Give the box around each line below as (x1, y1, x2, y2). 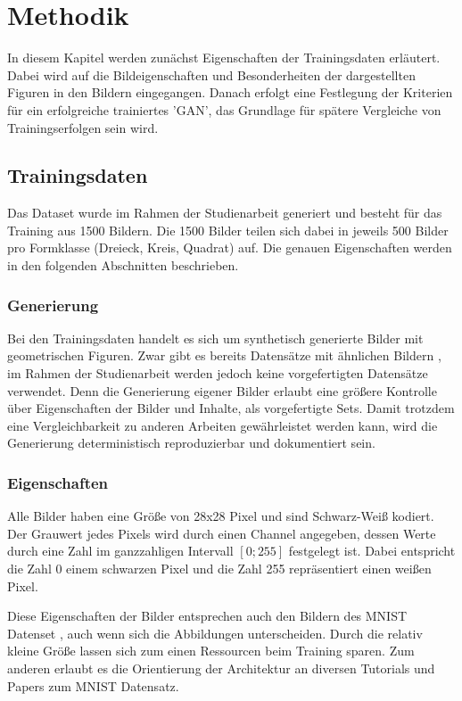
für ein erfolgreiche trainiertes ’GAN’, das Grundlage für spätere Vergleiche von (7, 100, 441, 119)
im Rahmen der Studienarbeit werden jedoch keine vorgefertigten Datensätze (7, 364, 428, 383)
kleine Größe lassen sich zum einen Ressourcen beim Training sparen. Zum (7, 641, 415, 660)
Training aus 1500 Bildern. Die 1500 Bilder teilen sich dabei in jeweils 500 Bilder (7, 220, 449, 239)
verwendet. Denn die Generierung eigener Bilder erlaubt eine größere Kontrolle (7, 381, 437, 400)
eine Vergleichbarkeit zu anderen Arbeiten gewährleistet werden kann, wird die (7, 416, 438, 434)
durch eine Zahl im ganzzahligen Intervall (7, 541, 234, 560)
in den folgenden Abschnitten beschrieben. (7, 256, 239, 275)
